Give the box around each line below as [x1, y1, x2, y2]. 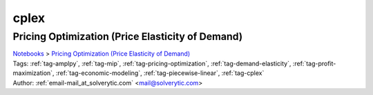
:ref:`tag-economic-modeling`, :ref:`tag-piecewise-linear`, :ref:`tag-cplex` [55, 69, 265, 77]
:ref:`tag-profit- [292, 59, 336, 67]
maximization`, [12, 69, 55, 77]
